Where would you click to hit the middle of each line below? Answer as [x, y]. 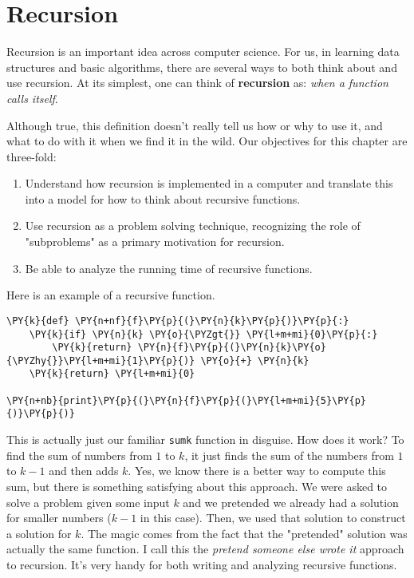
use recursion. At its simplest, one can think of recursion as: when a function [197, 83]
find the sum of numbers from [79, 455]
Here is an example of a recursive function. [111, 295]
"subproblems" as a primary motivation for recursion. [155, 241]
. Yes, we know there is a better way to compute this [257, 471]
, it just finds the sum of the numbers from [289, 455]
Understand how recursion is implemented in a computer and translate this [209, 183]
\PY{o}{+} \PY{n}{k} [255, 360]
